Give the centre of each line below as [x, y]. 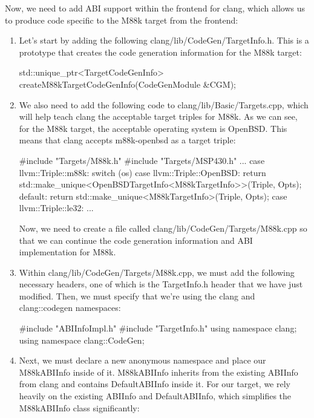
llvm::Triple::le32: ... [56, 208]
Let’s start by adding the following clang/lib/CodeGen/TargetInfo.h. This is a [164, 40]
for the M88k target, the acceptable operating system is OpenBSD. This [153, 128]
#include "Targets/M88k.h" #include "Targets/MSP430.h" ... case [142, 160]
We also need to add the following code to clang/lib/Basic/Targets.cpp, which [164, 104]
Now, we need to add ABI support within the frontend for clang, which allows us [155, 8]
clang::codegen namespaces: [70, 308]
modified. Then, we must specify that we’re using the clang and [137, 296]
